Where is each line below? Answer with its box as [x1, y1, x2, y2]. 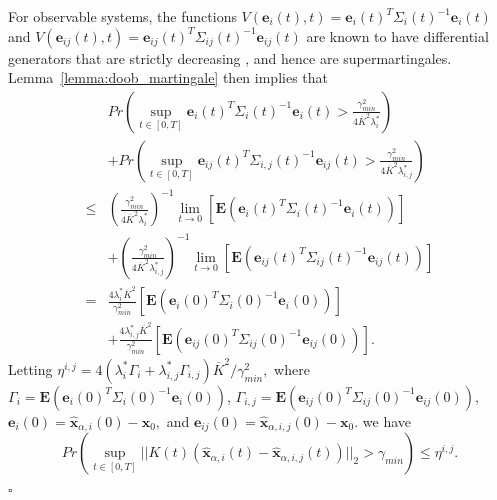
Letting [8, 358, 53, 379]
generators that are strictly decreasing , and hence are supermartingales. [8, 47, 452, 68]
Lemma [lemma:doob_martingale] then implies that [8, 67, 328, 88]
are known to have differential [306, 25, 489, 46]
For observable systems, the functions [8, 6, 237, 26]
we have [362, 410, 412, 431]
